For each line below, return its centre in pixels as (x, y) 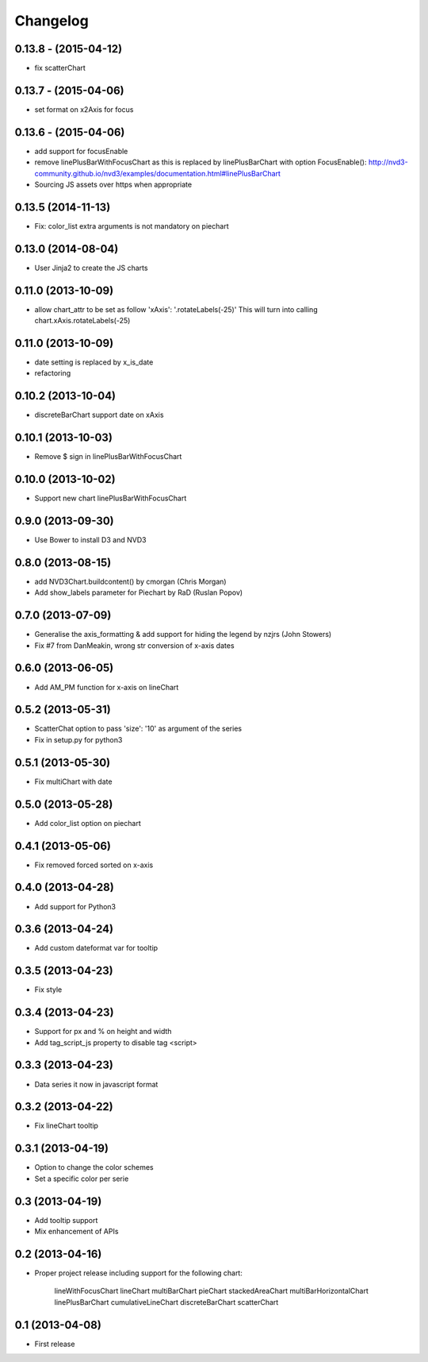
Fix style (48, 990)
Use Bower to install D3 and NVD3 (90, 540)
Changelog (52, 21)
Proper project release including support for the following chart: (139, 1273)
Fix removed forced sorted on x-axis (94, 865)
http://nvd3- (388, 162)
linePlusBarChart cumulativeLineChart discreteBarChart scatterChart (166, 1302)
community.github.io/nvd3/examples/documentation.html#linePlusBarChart (158, 173)
